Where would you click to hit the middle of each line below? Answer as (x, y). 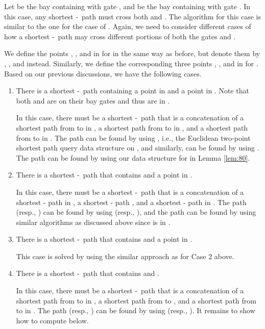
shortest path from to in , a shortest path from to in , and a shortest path (132, 127)
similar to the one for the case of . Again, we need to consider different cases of (128, 26)
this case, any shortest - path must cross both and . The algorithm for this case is (132, 16)
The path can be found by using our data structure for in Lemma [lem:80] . (133, 157)
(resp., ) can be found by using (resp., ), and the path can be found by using (136, 212)
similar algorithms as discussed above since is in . (93, 222)
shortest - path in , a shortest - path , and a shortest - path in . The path (131, 202)
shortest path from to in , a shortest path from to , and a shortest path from (136, 300)
